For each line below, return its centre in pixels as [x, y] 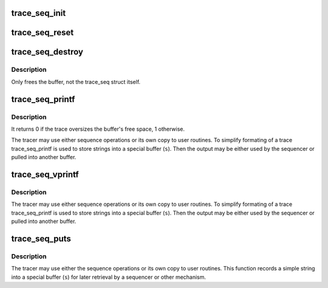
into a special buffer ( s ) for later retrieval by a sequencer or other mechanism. [109, 277]
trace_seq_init [39, 13]
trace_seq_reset [43, 33]
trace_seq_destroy [47, 52]
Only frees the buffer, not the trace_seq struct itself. [76, 81]
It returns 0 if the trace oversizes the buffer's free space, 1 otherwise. [98, 129]
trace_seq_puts [41, 238]
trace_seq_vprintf [45, 174]
